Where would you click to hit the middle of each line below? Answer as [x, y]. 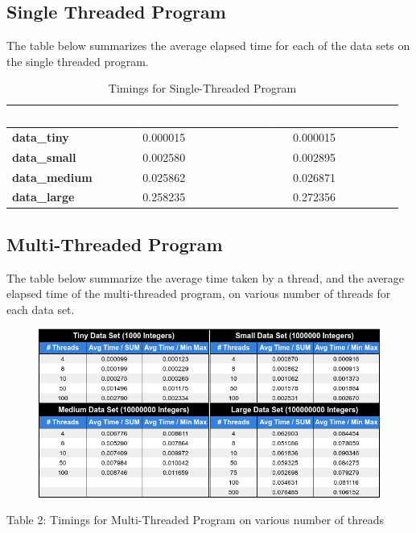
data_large [43, 197]
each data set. [41, 309]
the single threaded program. [78, 61]
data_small [44, 157]
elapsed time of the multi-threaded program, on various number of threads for [199, 293]
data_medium [52, 177]
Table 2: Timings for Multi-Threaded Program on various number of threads [195, 520]
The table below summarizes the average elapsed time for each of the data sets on [208, 45]
